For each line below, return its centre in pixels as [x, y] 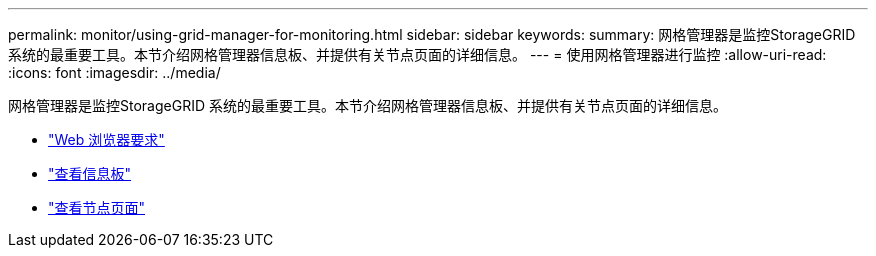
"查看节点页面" [97, 207]
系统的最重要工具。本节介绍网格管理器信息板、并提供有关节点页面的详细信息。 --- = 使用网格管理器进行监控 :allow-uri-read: [417, 54]
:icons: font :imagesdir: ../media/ [114, 72]
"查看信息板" [90, 173]
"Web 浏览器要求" [106, 139]
